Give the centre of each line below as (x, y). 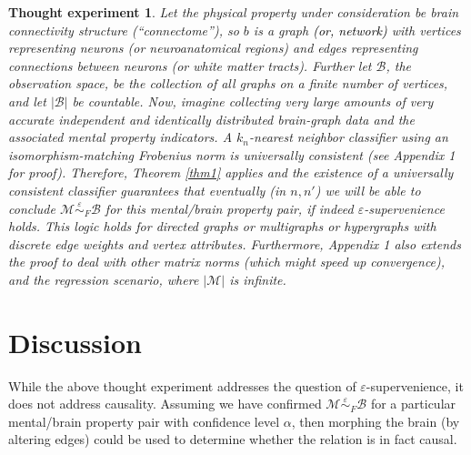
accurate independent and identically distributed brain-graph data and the (211, 119)
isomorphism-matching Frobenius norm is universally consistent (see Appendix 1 (232, 154)
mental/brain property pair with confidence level (144, 421)
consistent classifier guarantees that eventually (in (147, 190)
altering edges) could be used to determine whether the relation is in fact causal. (233, 439)
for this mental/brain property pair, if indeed (229, 208)
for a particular (413, 404)
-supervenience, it (415, 385)
